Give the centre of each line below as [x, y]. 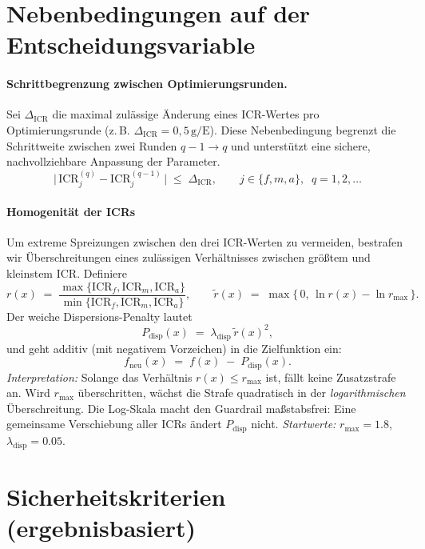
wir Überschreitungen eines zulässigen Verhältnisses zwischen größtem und [189, 257]
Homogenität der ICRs [71, 211]
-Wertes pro [290, 114]
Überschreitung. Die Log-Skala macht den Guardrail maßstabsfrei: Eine [181, 408]
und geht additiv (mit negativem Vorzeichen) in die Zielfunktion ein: [174, 348]
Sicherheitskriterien [116, 496]
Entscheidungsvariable [131, 44]
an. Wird [28, 393]
